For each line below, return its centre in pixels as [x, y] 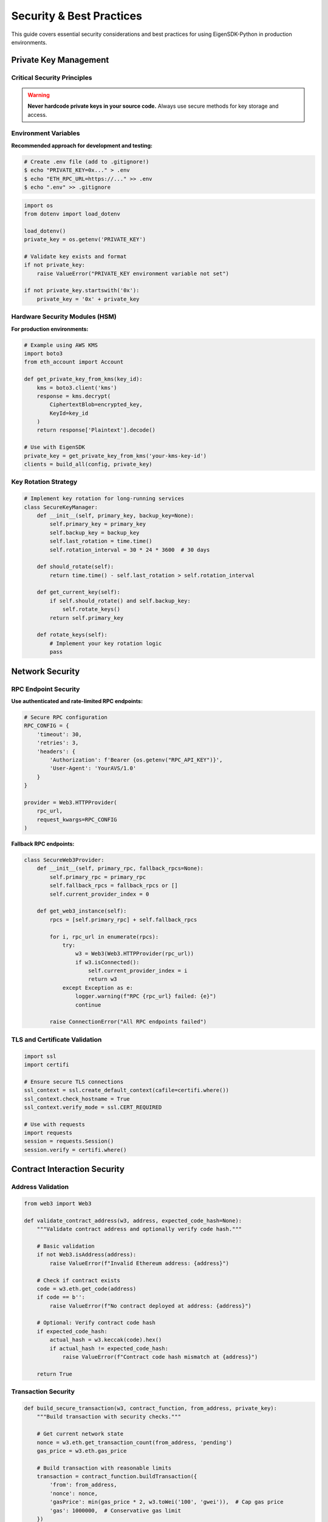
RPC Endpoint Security [46, 689]
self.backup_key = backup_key [94, 532]
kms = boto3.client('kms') [77, 388]
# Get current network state [80, 1434]
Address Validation [40, 1187]
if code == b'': [61, 1297]
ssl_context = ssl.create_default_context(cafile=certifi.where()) [127, 1090]
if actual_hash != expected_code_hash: [109, 1348]
